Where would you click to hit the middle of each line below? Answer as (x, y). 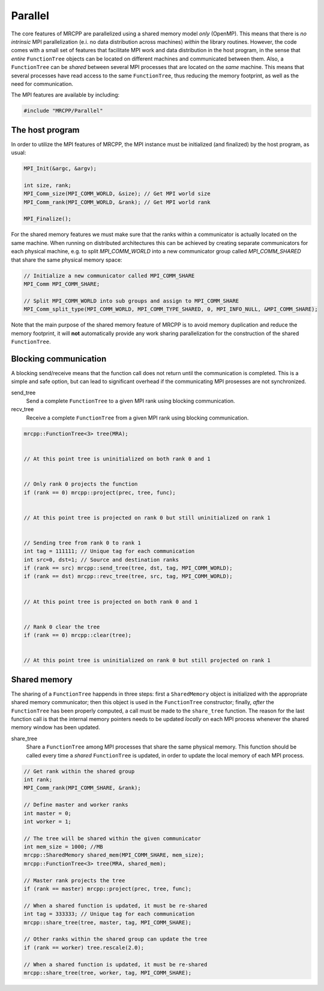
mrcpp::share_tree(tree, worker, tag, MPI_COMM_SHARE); (108, 973)
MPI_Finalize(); (48, 219)
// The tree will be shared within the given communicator (112, 838)
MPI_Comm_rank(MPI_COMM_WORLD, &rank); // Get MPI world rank (117, 202)
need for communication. (42, 83)
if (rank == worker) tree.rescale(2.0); (84, 947)
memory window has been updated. (55, 727)
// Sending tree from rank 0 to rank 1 (82, 543)
